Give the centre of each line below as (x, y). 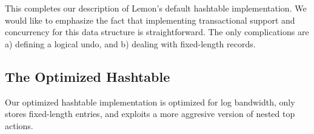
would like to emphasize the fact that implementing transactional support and (150, 20)
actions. (19, 125)
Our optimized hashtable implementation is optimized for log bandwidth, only (150, 102)
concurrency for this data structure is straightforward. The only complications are (157, 32)
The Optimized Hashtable (88, 76)
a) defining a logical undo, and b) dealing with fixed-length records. (130, 43)
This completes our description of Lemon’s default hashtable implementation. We (156, 8)
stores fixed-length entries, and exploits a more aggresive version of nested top (150, 114)
